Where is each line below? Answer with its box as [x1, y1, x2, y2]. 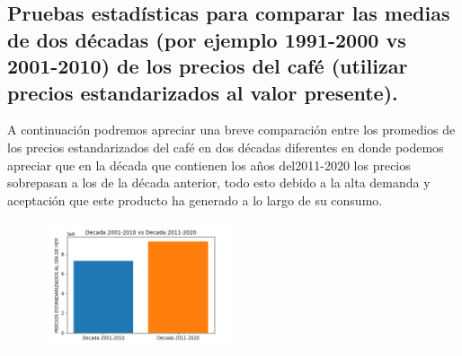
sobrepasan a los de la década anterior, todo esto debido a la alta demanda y [7, 173, 431, 192]
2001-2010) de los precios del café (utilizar [7, 52, 408, 80]
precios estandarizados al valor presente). [7, 78, 398, 106]
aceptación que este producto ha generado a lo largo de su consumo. [7, 190, 383, 209]
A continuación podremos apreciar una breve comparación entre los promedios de [7, 120, 456, 139]
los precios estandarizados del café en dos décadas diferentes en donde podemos [7, 137, 444, 156]
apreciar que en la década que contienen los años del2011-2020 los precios [7, 155, 411, 174]
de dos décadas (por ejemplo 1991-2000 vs [7, 25, 406, 53]
